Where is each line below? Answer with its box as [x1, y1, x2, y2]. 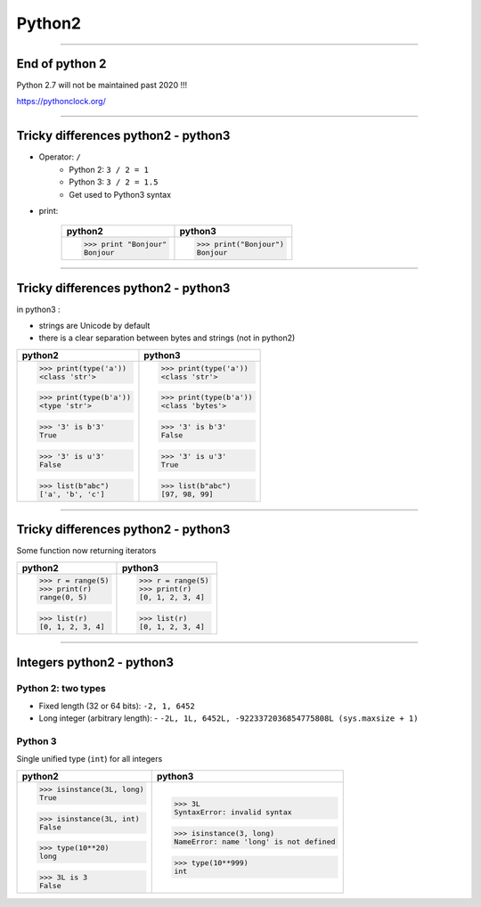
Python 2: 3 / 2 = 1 [69, 164, 149, 175]
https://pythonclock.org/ [16, 96, 106, 107]
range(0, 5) [38, 592, 88, 602]
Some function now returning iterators [16, 545, 157, 556]
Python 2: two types [16, 682, 107, 694]
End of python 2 [16, 56, 107, 71]
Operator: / [38, 151, 82, 162]
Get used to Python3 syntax [69, 189, 172, 200]
